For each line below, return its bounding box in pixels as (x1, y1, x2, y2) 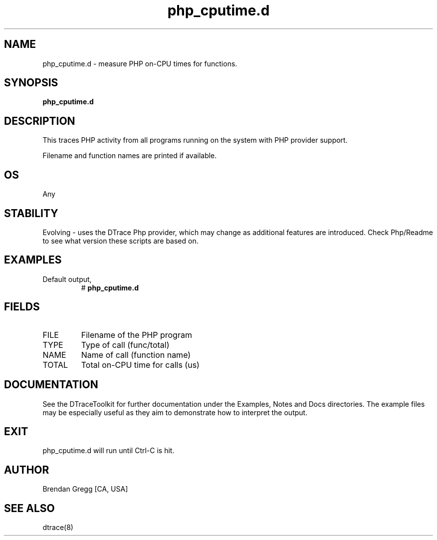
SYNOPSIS (4, 76, 58, 89)
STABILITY (4, 207, 58, 220)
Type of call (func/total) (81, 339, 170, 350)
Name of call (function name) (81, 349, 191, 360)
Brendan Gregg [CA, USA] (42, 485, 128, 494)
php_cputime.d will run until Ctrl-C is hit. (42, 446, 175, 455)
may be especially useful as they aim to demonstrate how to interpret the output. (42, 408, 308, 417)
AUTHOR (4, 463, 49, 476)
